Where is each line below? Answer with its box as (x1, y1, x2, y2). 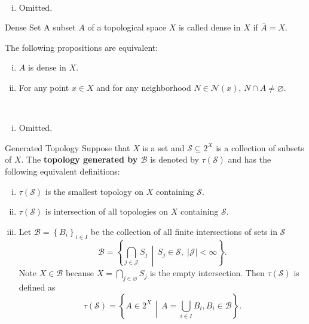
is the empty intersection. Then (149, 267, 265, 279)
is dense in (27, 61, 66, 74)
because (65, 267, 94, 279)
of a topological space (87, 21, 166, 33)
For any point (19, 81, 69, 93)
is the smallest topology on (45, 185, 144, 197)
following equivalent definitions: (5, 164, 120, 177)
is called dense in (178, 21, 241, 33)
